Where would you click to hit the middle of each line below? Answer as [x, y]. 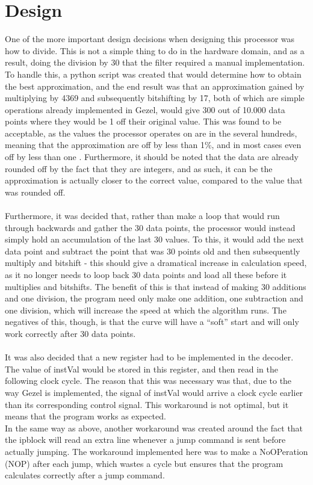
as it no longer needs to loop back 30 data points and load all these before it [146, 274]
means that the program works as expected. [85, 416]
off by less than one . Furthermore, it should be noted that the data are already [152, 157]
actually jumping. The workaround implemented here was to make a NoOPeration [156, 451]
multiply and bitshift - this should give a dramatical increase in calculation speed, [156, 263]
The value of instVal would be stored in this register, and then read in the [141, 369]
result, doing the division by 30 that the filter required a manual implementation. [155, 62]
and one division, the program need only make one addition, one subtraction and [154, 298]
